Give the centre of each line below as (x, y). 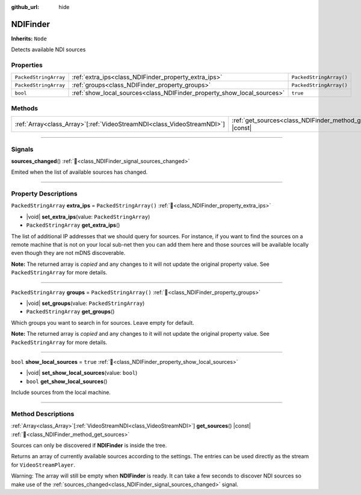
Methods (25, 108)
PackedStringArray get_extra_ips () (73, 225)
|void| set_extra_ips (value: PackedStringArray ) (88, 217)
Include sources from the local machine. (61, 392)
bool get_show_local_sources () (67, 381)
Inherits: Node (29, 38)
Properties (27, 65)
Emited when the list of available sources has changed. (79, 172)
